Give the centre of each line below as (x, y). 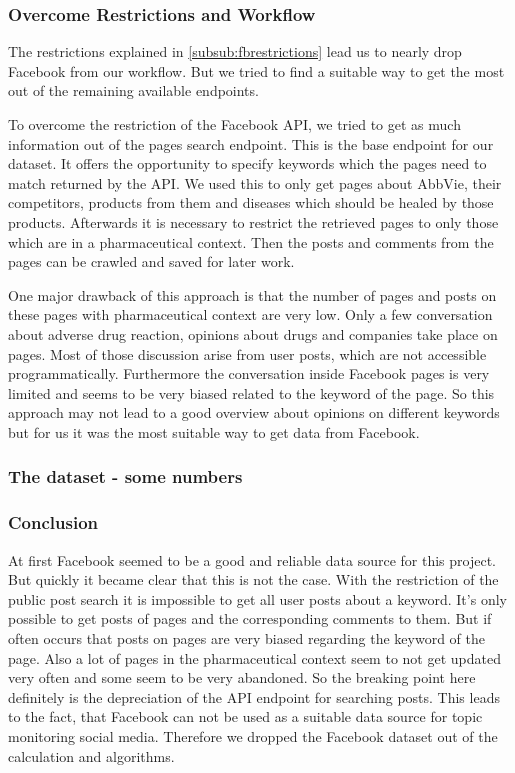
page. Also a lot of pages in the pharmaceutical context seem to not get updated (254, 657)
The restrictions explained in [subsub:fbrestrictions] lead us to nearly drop (235, 51)
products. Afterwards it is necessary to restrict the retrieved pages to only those (253, 221)
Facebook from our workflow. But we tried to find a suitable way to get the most (256, 70)
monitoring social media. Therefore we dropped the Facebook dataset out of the (253, 735)
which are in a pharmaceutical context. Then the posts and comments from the (251, 241)
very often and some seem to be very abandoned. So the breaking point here (242, 677)
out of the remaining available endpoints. (133, 90)
